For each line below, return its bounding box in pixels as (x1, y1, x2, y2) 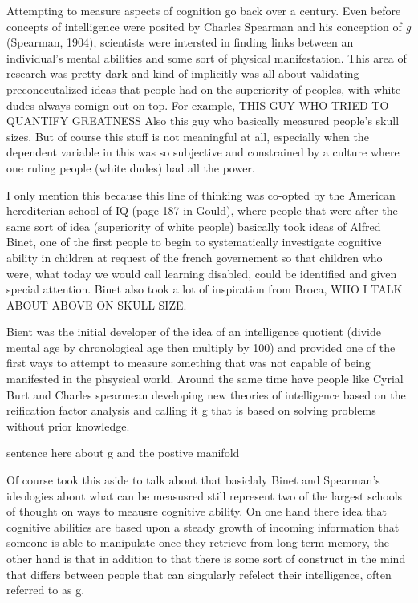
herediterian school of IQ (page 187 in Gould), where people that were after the (6, 202, 398, 219)
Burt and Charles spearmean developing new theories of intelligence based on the (6, 386, 406, 403)
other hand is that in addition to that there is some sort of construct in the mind (6, 550, 406, 566)
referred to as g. (6, 581, 85, 598)
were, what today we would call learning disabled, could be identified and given (6, 265, 397, 281)
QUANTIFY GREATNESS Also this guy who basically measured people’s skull (6, 112, 400, 129)
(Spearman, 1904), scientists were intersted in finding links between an (6, 34, 354, 51)
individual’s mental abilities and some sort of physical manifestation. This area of (6, 49, 407, 66)
